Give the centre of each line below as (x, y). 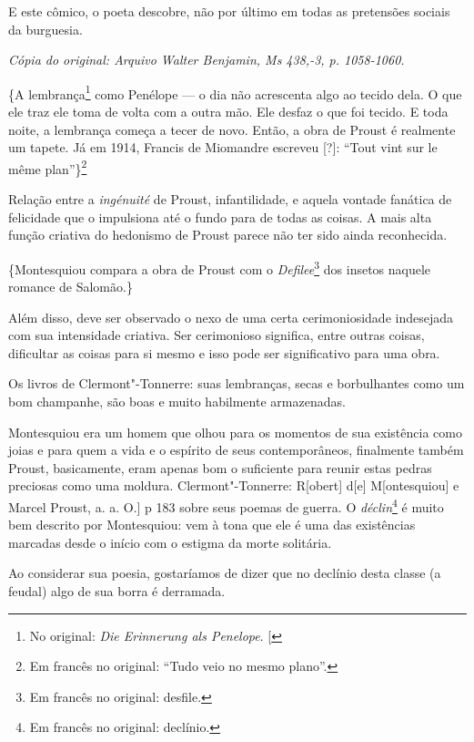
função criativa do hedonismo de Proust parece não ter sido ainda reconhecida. (228, 235)
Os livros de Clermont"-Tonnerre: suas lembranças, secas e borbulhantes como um (237, 383)
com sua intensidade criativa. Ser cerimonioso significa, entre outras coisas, (217, 335)
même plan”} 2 (48, 167)
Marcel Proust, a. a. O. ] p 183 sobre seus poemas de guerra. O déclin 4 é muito (226, 505)
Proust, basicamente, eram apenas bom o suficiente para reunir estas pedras (220, 467)
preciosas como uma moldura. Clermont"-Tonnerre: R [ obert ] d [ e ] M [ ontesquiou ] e (234, 485)
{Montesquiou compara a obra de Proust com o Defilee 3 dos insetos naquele (220, 267)
